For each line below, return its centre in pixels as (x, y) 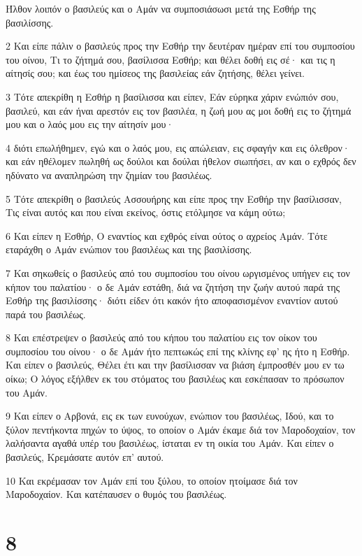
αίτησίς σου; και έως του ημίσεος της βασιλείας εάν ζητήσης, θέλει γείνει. (155, 73)
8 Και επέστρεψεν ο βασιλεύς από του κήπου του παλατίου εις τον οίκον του (161, 337)
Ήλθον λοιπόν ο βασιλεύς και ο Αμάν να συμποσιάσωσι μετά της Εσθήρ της (161, 8)
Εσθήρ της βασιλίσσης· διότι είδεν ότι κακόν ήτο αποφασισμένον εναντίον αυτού (172, 300)
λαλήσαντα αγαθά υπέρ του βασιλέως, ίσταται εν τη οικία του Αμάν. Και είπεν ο (170, 443)
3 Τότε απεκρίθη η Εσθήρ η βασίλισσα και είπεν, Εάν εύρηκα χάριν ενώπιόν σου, (172, 96)
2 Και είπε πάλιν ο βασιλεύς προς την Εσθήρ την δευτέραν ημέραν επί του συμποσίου (180, 46)
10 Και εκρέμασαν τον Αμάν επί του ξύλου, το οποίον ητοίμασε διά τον (152, 480)
